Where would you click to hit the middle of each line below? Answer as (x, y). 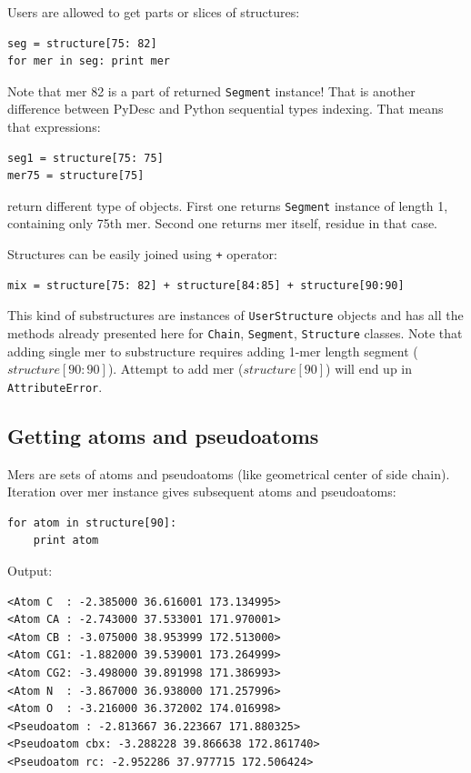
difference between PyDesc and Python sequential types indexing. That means (225, 109)
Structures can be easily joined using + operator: (142, 254)
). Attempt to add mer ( (175, 369)
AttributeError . (55, 386)
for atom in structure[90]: (92, 522)
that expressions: (54, 127)
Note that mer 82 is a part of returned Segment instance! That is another (211, 90)
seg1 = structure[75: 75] (85, 158)
